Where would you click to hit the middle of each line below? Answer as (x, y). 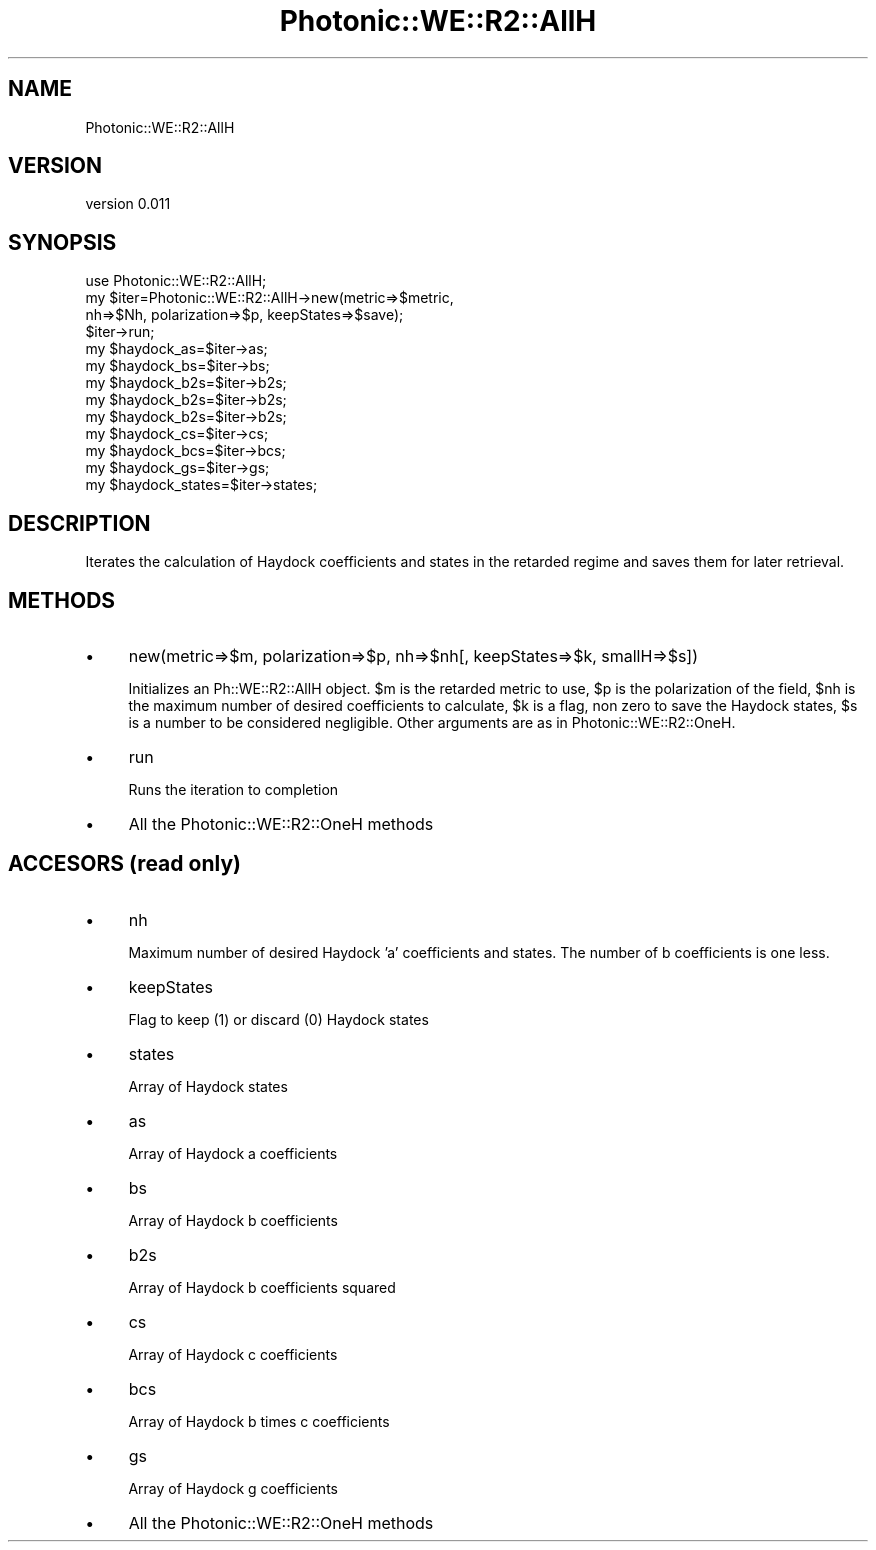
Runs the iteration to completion (233, 789)
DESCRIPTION (79, 523)
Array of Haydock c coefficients (233, 1354)
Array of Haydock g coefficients (233, 1488)
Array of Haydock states (208, 1086)
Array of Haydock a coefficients (233, 1153)
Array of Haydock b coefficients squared (262, 1287)
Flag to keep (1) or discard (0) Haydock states (278, 1019)
